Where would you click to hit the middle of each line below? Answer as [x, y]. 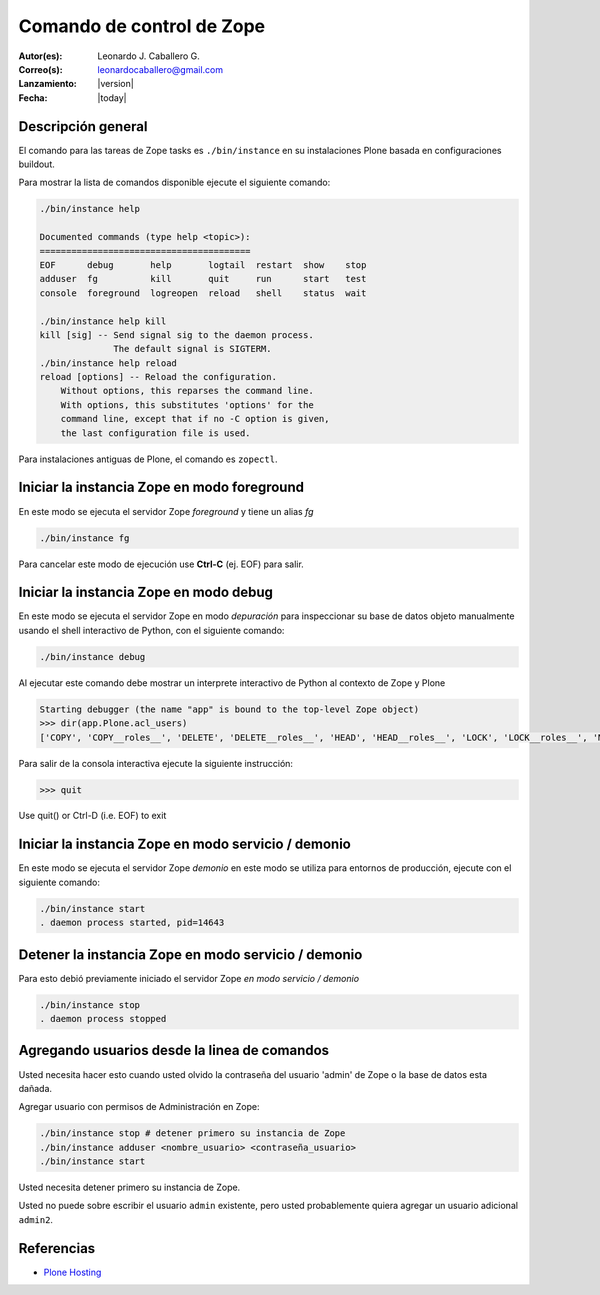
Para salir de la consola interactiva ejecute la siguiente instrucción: [156, 763]
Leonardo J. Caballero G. [148, 56]
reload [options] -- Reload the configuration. [158, 377]
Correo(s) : [41, 69]
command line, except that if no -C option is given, [195, 419]
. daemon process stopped [103, 1019]
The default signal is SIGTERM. [192, 349]
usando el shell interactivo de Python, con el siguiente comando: [151, 630]
